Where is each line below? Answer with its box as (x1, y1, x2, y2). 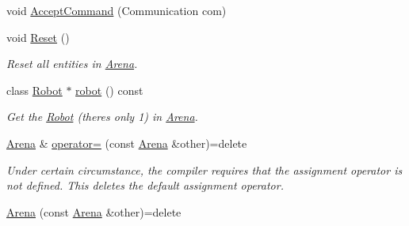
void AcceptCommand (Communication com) (6, 2, 227, 18)
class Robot (6, 81, 63, 98)
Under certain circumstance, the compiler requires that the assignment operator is (6, 161, 403, 178)
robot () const (75, 81, 143, 98)
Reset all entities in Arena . (6, 55, 138, 72)
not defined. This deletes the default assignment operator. (6, 177, 284, 194)
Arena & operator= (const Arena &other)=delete (6, 134, 247, 151)
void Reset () (6, 28, 70, 45)
